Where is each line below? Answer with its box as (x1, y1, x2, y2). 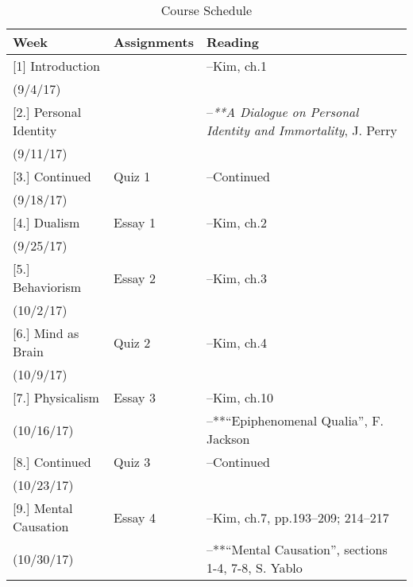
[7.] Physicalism (13, 388, 99, 406)
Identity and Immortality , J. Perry (206, 121, 397, 139)
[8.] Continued (13, 453, 91, 471)
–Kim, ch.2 (206, 213, 267, 231)
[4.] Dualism (13, 213, 80, 231)
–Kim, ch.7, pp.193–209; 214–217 (206, 507, 389, 527)
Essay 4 (114, 507, 156, 527)
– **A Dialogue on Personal (206, 103, 359, 121)
